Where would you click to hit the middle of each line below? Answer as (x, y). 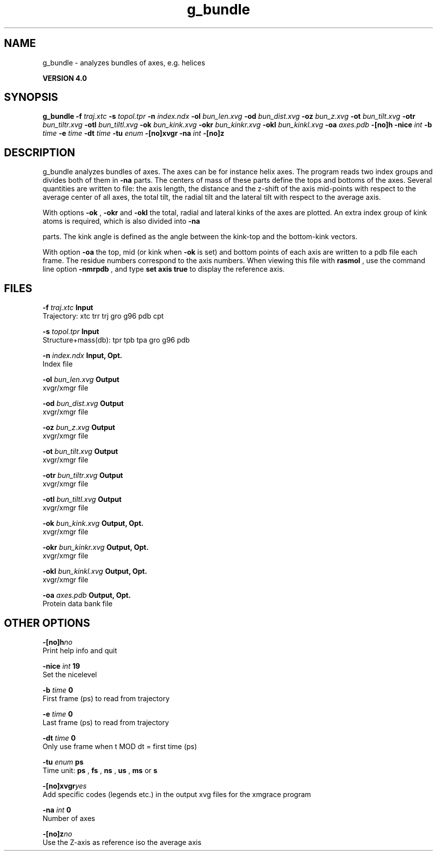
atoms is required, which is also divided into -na (121, 221)
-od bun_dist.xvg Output (83, 404)
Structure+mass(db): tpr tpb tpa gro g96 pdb (116, 340)
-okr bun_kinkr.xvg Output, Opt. (96, 547)
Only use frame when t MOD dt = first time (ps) (120, 746)
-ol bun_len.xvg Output (81, 380)
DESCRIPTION (40, 152)
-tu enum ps (63, 762)
